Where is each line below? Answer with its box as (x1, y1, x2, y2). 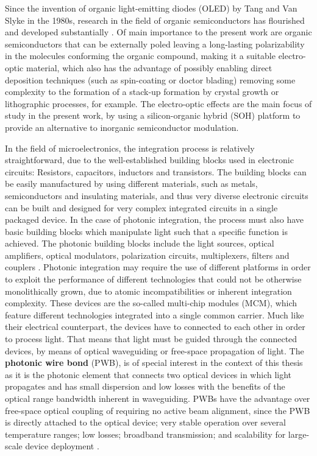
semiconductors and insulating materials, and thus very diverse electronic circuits (5, 189, 308, 202)
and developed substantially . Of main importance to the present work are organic (5, 26, 312, 38)
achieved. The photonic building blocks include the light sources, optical (5, 237, 274, 250)
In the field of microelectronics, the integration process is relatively (5, 141, 255, 154)
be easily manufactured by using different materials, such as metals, (5, 177, 258, 190)
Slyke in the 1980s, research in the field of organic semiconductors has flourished (5, 13, 305, 26)
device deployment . (25, 440, 99, 452)
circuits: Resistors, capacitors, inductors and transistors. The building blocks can (5, 165, 307, 178)
